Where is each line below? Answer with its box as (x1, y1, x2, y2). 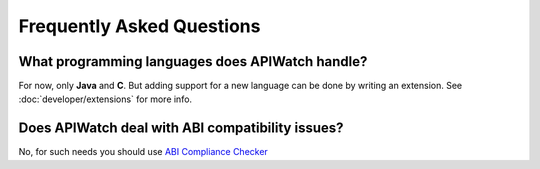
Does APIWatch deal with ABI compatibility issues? (18, 120, 344, 137)
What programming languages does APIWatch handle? (18, 53, 368, 70)
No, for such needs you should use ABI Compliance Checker (18, 146, 269, 158)
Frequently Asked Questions (18, 15, 261, 37)
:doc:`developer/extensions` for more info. (18, 93, 193, 105)
